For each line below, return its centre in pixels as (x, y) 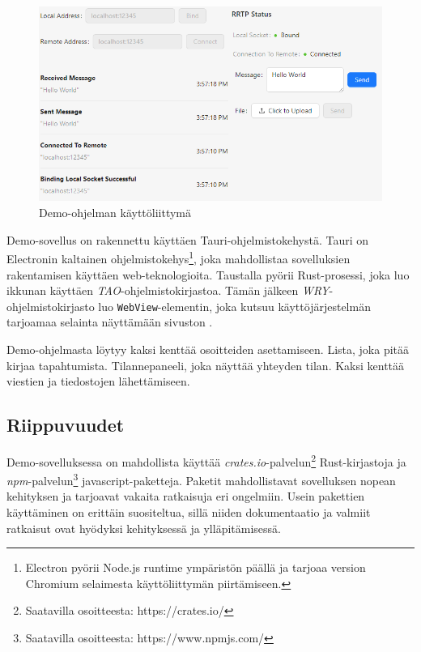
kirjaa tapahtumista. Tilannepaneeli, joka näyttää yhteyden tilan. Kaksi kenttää (206, 365)
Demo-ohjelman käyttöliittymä (115, 213)
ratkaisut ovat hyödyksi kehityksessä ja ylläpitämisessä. (144, 528)
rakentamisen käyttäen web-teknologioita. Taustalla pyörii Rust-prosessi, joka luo (208, 274)
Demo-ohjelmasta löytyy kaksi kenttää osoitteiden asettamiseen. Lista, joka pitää (208, 349)
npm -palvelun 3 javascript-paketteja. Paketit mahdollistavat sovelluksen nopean (201, 479)
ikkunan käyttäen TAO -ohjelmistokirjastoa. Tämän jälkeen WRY (168, 290)
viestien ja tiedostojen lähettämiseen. (98, 381)
